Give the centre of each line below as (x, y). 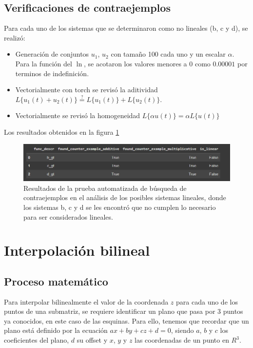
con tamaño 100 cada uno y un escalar (168, 54)
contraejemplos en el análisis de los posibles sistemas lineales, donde (125, 197)
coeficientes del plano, (37, 340)
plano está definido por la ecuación (56, 330)
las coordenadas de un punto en (182, 340)
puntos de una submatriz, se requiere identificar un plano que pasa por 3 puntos (124, 311)
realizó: (15, 37)
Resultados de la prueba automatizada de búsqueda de (105, 188)
